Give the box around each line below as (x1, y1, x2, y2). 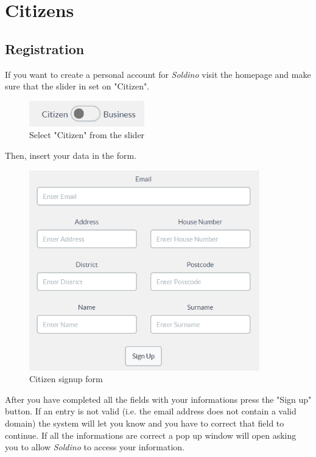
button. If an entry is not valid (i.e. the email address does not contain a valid (5, 405, 297, 417)
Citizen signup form (29, 372, 103, 385)
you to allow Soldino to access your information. (5, 441, 184, 453)
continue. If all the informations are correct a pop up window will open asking (5, 428, 297, 441)
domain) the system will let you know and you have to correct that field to (5, 416, 284, 429)
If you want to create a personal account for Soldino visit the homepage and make (5, 68, 311, 80)
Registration (5, 39, 85, 58)
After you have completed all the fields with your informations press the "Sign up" (5, 392, 312, 405)
